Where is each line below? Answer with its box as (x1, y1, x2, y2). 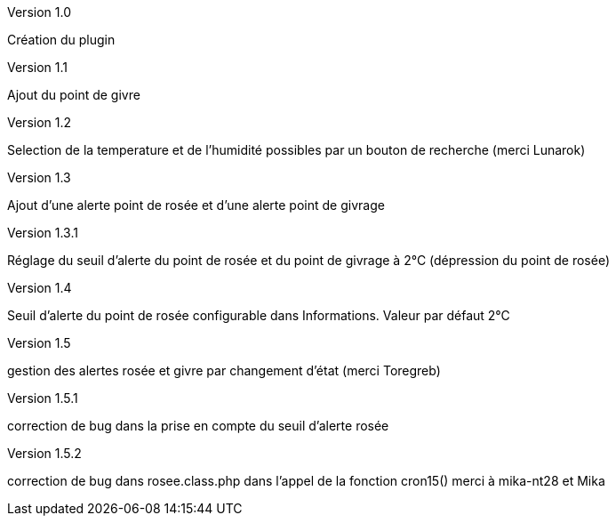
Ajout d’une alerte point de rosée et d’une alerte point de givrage (7, 197, 385, 213)
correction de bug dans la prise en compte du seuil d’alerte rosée (7, 418, 389, 433)
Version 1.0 (7, 4, 71, 20)
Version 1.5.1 (7, 390, 78, 406)
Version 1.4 (7, 280, 72, 295)
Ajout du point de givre (7, 87, 140, 102)
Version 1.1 (7, 60, 68, 75)
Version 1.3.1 (7, 225, 78, 240)
